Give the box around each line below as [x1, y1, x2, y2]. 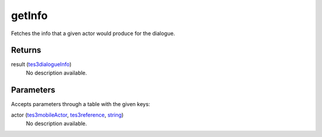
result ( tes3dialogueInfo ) [11, 61, 72, 68]
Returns [11, 45, 42, 55]
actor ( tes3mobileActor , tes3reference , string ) [11, 111, 124, 119]
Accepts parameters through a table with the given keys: [11, 100, 150, 107]
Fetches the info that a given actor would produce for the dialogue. [11, 30, 175, 37]
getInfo [11, 9, 48, 22]
